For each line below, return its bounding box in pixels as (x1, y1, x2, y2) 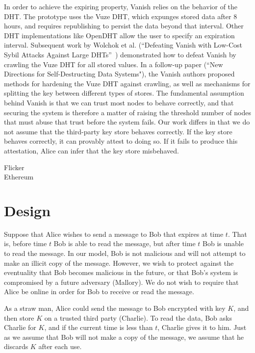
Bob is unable (203, 238, 244, 249)
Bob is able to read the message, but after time (53, 238, 196, 249)
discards (4, 341, 28, 352)
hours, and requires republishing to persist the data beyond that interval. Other (4, 21, 244, 31)
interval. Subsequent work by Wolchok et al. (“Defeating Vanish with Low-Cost (4, 40, 243, 50)
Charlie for (4, 322, 36, 332)
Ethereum (4, 172, 34, 182)
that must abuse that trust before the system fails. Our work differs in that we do (4, 117, 250, 127)
